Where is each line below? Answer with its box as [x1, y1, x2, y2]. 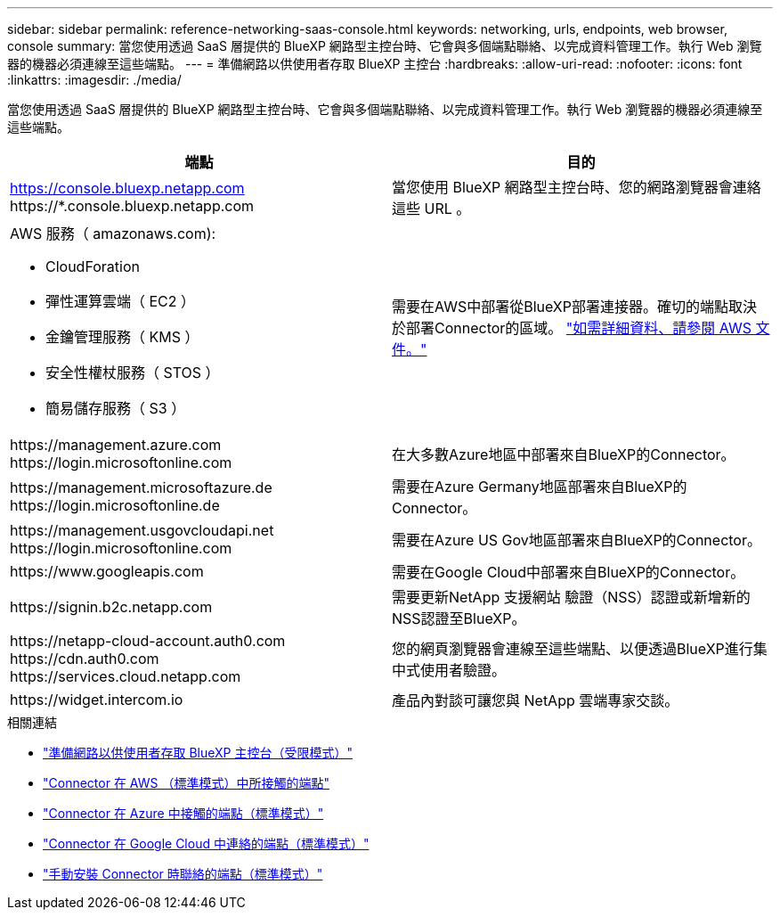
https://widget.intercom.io [10, 691, 183, 708]
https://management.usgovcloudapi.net [10, 521, 274, 539]
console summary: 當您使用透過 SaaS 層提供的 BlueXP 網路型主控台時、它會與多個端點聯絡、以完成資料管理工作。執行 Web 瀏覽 [7, 38, 762, 53]
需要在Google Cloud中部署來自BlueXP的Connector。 [392, 563, 745, 581]
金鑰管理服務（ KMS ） [45, 328, 199, 346]
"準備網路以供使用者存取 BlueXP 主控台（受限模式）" [43, 745, 353, 760]
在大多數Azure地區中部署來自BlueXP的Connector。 [392, 446, 735, 463]
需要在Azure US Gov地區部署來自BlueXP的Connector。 [392, 531, 761, 549]
